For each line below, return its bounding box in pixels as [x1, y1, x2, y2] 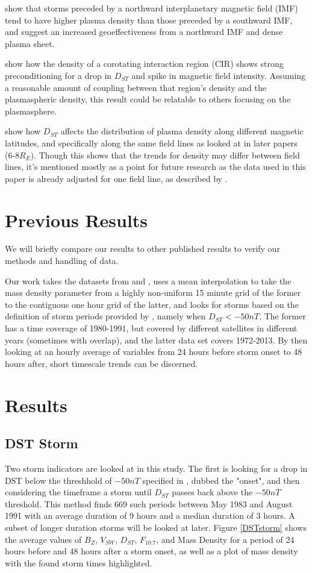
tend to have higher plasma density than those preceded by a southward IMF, [5, 13, 293, 26]
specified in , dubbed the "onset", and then [142, 474, 300, 486]
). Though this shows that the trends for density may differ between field [30, 148, 300, 161]
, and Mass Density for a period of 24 [156, 533, 295, 545]
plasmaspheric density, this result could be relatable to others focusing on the [5, 93, 291, 105]
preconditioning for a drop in [5, 69, 112, 81]
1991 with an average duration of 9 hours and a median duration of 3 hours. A [5, 509, 295, 522]
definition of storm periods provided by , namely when [5, 310, 206, 322]
